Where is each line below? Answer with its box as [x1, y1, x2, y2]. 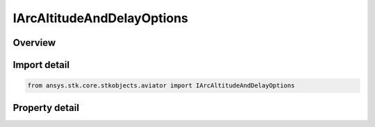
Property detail [12, 101, 80, 114]
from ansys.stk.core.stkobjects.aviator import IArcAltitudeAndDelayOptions [27, 82, 295, 90]
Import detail [12, 59, 69, 71]
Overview [12, 37, 56, 49]
